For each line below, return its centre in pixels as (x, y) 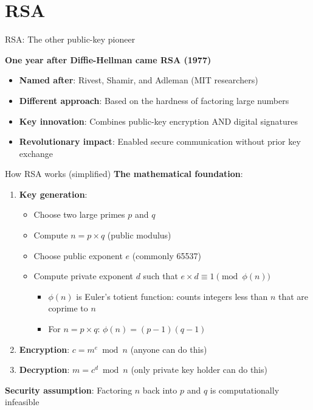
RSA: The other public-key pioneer (70, 39)
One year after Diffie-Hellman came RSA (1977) (108, 59)
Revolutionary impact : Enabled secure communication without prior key (160, 141)
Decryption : (44, 370)
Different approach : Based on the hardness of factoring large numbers (154, 100)
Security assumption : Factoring (69, 390)
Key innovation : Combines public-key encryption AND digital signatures (159, 121)
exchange (36, 153)
